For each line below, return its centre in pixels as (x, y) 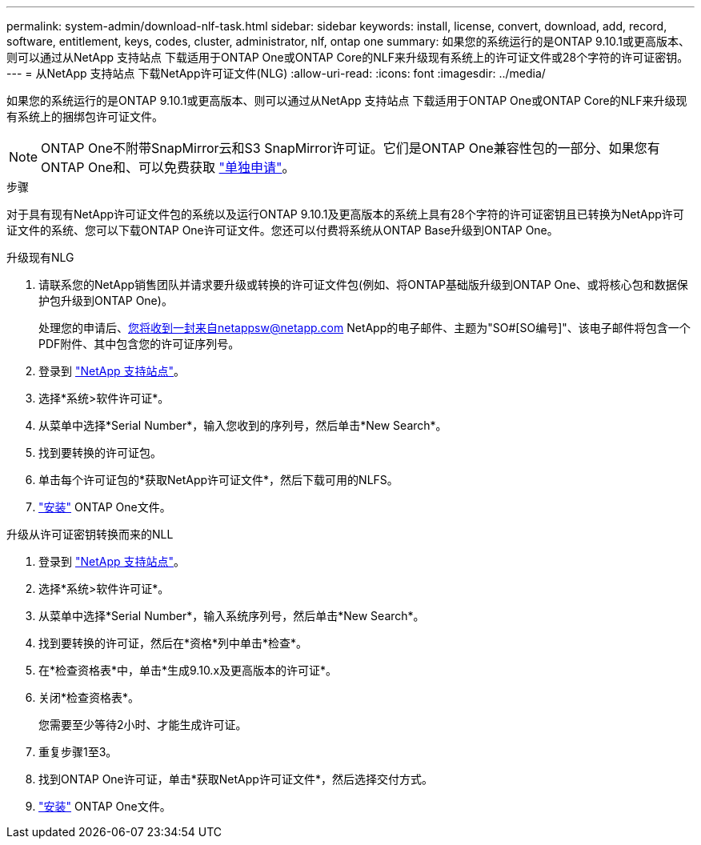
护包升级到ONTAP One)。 (106, 300)
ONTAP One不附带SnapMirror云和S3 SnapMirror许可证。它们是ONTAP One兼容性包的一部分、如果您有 (350, 148)
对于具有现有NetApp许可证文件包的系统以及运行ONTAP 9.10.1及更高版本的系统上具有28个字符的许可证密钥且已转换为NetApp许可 (345, 214)
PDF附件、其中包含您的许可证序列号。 (139, 344)
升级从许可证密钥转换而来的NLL (90, 534)
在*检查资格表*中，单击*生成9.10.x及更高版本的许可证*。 (188, 670)
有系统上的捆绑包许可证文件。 (85, 116)
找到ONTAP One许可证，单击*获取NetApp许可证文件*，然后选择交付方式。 (236, 779)
